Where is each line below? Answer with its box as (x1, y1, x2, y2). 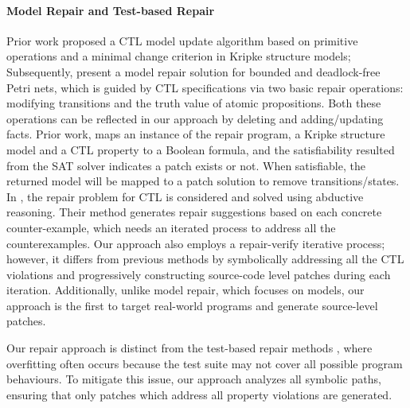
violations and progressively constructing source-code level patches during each (6, 266, 391, 282)
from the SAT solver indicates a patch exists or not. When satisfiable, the (6, 157, 365, 173)
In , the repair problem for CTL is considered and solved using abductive (6, 188, 364, 204)
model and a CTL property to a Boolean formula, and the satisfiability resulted (6, 141, 395, 157)
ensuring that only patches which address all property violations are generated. (6, 386, 392, 402)
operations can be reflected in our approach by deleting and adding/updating (6, 110, 384, 126)
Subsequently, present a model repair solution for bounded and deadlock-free (6, 63, 381, 80)
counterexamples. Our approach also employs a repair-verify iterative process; (6, 235, 385, 251)
